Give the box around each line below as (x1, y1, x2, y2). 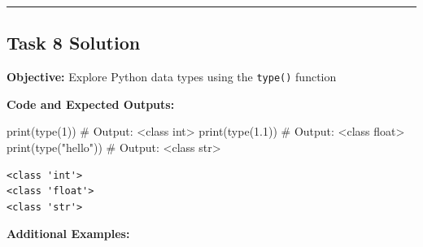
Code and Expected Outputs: (7, 95, 175, 112)
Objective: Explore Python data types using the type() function (7, 68, 337, 85)
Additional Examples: (7, 225, 130, 242)
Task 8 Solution (7, 30, 141, 55)
